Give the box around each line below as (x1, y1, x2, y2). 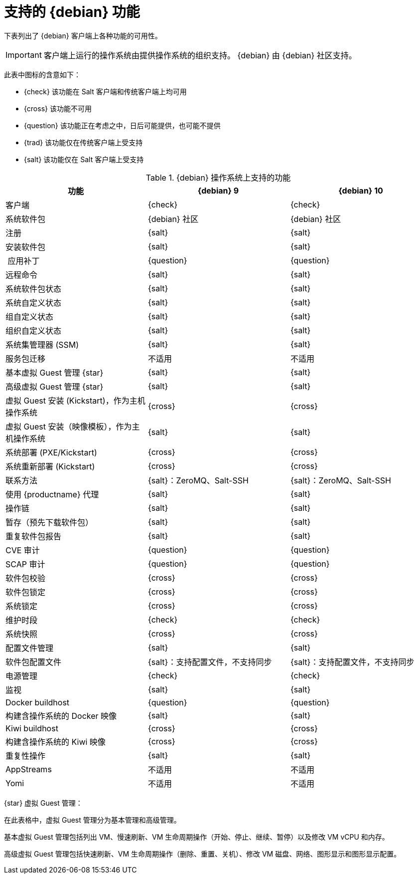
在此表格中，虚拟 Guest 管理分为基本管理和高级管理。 (4, 815, 181, 824)
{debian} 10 (338, 185, 383, 196)
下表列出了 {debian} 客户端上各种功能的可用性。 (4, 31, 162, 40)
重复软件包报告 (5, 531, 62, 541)
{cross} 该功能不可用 (24, 104, 92, 113)
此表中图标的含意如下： (4, 70, 81, 79)
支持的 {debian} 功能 (4, 3, 140, 20)
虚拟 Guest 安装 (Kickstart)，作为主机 (5, 395, 145, 406)
